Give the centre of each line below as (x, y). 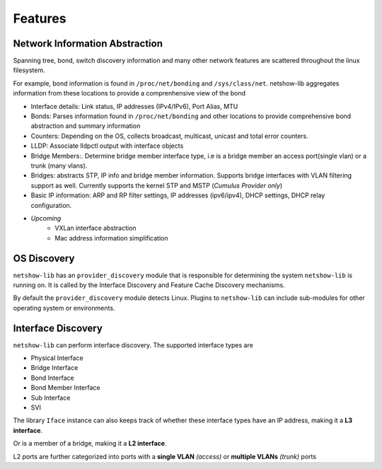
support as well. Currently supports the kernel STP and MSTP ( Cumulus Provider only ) (157, 185)
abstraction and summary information (86, 126)
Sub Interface (51, 398)
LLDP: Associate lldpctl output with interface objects (107, 146)
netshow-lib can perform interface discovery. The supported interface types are (133, 345)
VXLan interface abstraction (96, 228)
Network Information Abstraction (88, 44)
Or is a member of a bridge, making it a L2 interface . (90, 444)
